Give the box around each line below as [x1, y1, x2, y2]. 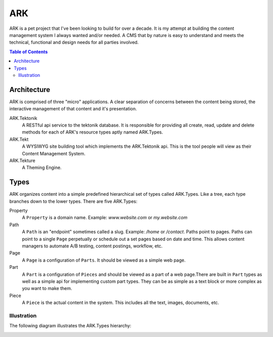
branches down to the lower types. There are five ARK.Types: [9, 198, 138, 204]
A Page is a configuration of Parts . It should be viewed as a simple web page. [22, 257, 186, 263]
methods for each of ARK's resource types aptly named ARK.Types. [22, 129, 163, 135]
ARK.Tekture [9, 157, 35, 163]
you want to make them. [22, 285, 72, 291]
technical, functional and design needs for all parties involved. [9, 39, 139, 46]
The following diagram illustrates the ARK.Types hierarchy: [9, 323, 131, 329]
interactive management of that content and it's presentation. [9, 106, 138, 112]
